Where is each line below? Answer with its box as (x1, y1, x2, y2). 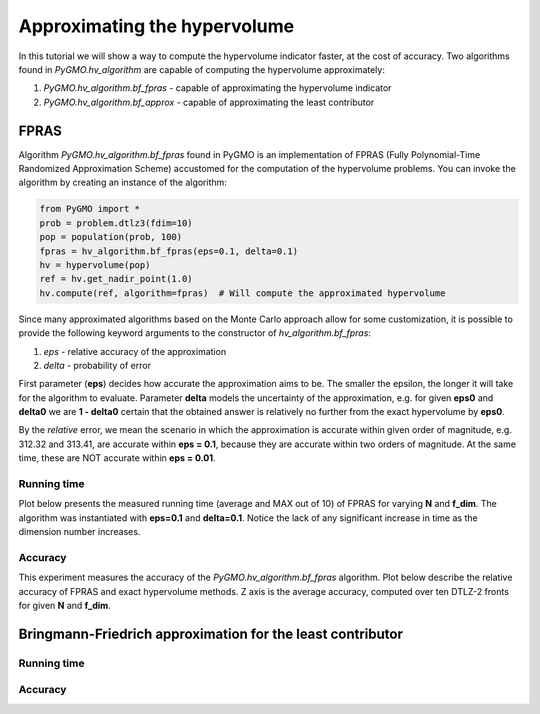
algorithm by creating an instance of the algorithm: (18, 176, 227, 189)
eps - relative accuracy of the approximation (43, 345, 227, 357)
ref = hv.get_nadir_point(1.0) (39, 273, 194, 285)
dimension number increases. (18, 526, 141, 538)
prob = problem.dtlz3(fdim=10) (39, 217, 194, 229)
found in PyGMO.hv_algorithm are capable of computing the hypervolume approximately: (18, 63, 385, 75)
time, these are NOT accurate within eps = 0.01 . (18, 452, 216, 464)
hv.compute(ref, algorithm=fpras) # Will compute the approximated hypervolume (39, 287, 446, 299)
